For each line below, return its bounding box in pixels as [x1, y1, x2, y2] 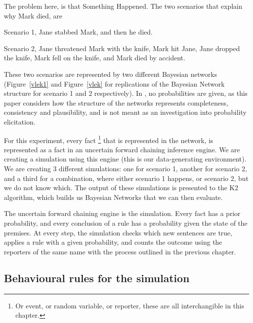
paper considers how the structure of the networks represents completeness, [4, 97, 228, 108]
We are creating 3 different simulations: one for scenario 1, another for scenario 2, [4, 163, 247, 173]
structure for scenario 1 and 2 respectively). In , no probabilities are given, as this [4, 88, 248, 98]
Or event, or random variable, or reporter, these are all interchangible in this [15, 300, 244, 310]
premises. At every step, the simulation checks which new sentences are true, [4, 227, 233, 237]
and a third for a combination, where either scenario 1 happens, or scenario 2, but [4, 173, 249, 183]
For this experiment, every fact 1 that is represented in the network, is [4, 133, 214, 145]
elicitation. [4, 116, 36, 126]
